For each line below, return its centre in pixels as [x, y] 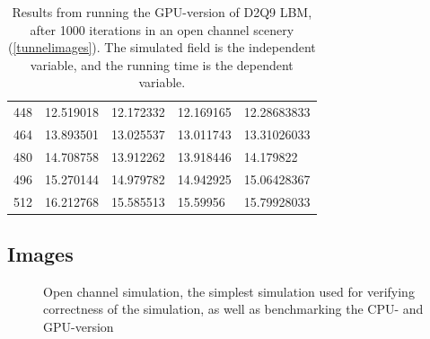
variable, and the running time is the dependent [162, 64]
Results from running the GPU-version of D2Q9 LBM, [162, 12]
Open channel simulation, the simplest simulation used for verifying [229, 291]
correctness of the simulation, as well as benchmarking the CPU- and [233, 309]
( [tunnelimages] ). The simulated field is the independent [162, 47]
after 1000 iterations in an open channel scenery [162, 29]
